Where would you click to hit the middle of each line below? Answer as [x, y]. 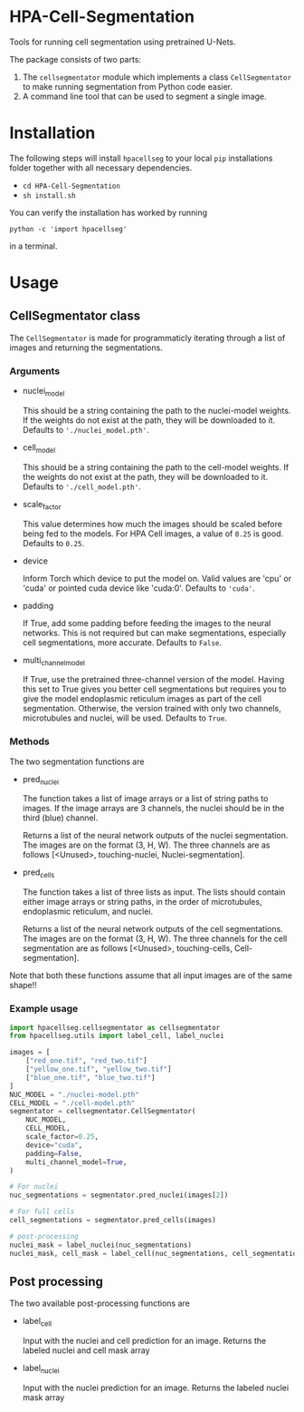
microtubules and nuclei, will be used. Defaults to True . [125, 718]
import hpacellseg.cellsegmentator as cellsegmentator [115, 1027]
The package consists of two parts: [76, 59]
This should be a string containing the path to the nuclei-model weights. [157, 410]
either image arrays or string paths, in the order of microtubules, [142, 902]
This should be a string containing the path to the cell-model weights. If [156, 467]
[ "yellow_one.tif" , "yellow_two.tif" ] [99, 1069]
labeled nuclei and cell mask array [86, 1350]
